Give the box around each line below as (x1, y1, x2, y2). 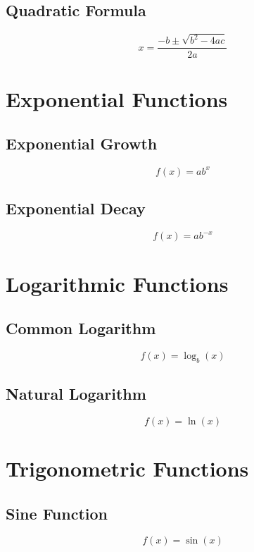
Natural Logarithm (6, 383, 146, 405)
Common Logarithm (6, 317, 156, 339)
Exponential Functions (6, 84, 228, 113)
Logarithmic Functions (6, 269, 229, 298)
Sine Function (6, 502, 108, 524)
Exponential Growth (6, 133, 158, 154)
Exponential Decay (6, 197, 146, 219)
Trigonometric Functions (6, 454, 249, 483)
